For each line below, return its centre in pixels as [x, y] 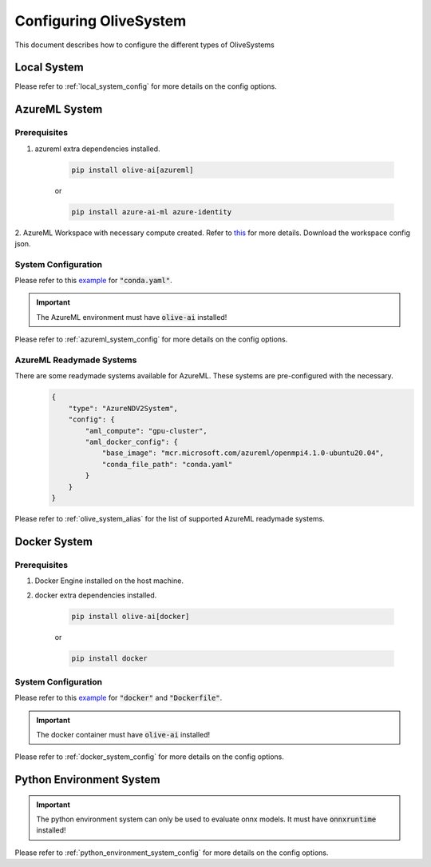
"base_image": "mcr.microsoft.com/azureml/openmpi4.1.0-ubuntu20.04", [243, 453]
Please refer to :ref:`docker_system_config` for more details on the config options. [150, 757]
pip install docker [109, 659]
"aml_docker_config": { [132, 441]
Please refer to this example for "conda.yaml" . [93, 281]
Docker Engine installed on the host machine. [109, 581]
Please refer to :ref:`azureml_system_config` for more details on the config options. [151, 339]
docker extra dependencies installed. [96, 595]
